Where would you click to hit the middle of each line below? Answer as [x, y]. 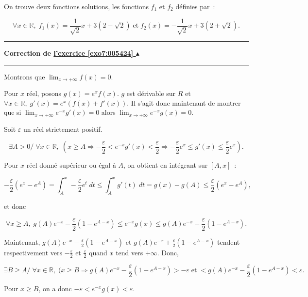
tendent [228, 242]
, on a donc [55, 288]
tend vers [129, 252]
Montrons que [25, 76]
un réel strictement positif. [63, 129]
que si [13, 112]
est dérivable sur [151, 93]
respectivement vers [33, 252]
